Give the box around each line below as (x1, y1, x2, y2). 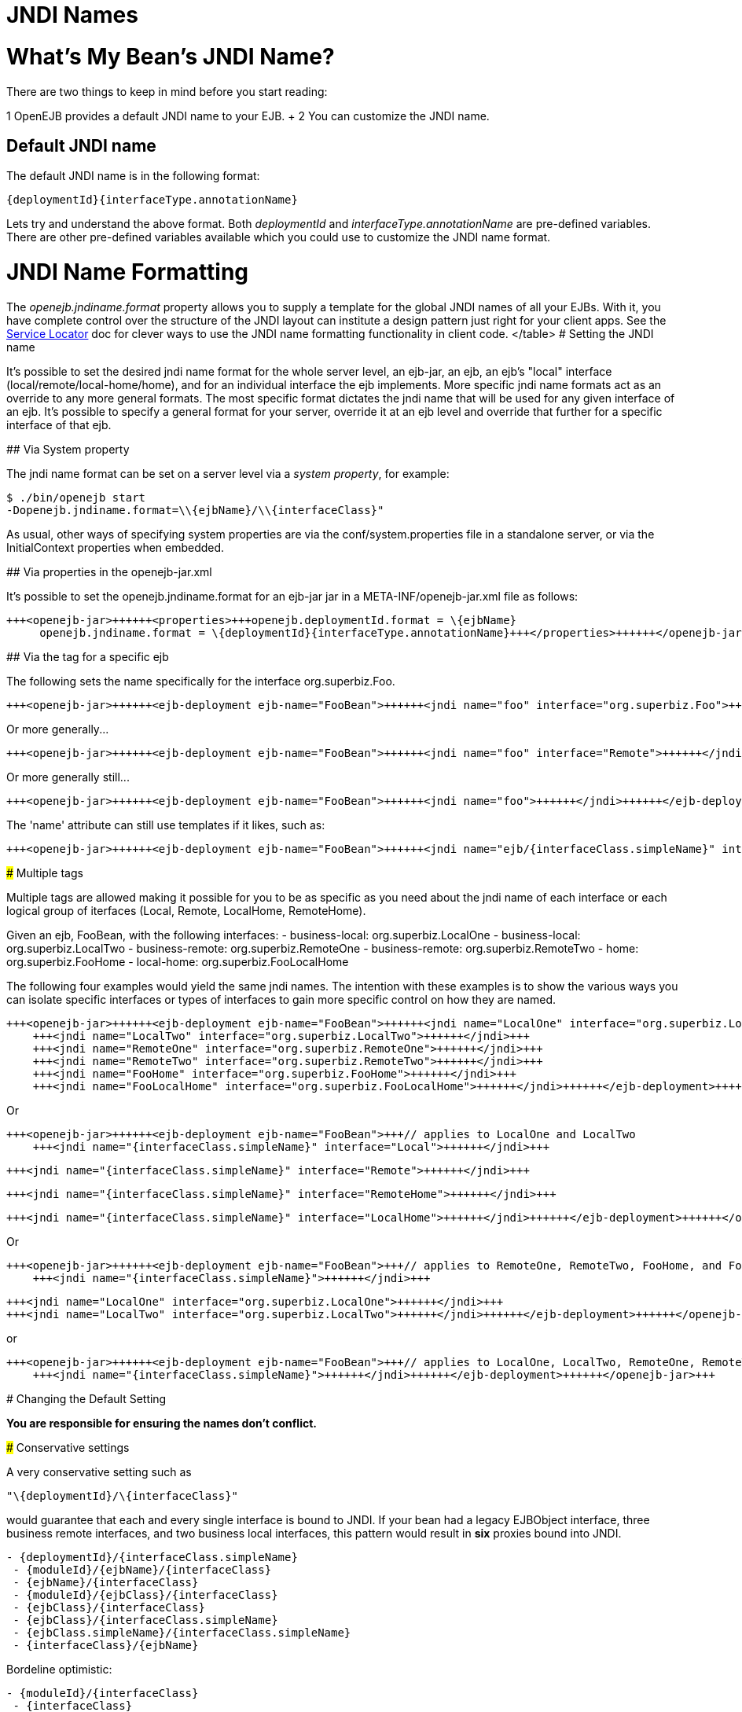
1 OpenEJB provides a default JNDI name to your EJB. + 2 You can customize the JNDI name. (6, 108, 490, 123)
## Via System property (6, 442, 130, 456)
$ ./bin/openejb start (6, 490, 146, 504)
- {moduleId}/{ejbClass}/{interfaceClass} (13, 1588, 278, 1601)
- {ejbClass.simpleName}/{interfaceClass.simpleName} (13, 1626, 351, 1639)
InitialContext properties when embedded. (6, 540, 225, 554)
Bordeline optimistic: (6, 1662, 112, 1676)
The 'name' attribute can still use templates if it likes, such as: (6, 817, 325, 832)
